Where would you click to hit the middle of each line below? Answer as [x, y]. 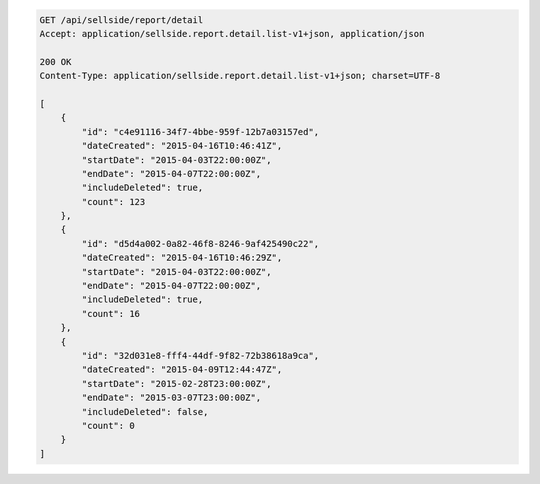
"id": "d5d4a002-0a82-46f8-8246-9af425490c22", [200, 243]
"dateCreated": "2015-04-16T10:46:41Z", [182, 146]
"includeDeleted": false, [145, 411]
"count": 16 [110, 313]
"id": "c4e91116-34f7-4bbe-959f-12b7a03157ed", [200, 131]
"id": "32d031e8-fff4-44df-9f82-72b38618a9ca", [200, 355]
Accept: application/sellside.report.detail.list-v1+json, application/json [232, 33]
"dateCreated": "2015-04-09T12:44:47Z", [182, 369]
